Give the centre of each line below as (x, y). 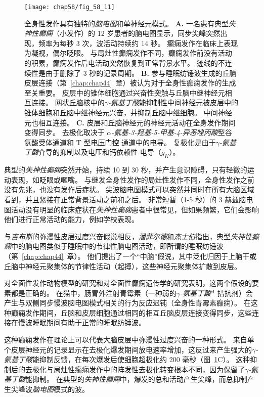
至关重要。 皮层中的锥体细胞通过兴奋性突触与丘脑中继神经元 (125, 92)
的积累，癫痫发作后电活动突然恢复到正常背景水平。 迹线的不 (125, 63)
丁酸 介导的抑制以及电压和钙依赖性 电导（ (93, 152)
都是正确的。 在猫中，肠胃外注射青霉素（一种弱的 (94, 293)
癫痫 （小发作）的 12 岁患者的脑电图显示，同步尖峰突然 (129, 33)
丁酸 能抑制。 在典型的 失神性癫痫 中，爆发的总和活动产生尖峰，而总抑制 (129, 379)
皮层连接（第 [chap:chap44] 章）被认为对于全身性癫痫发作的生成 (130, 83)
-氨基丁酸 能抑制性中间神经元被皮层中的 (173, 102)
